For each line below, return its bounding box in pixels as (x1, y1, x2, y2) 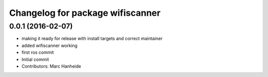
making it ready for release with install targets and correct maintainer (21, 36, 163, 41)
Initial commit (21, 56, 49, 62)
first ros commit (21, 49, 54, 55)
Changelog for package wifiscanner (9, 7, 161, 18)
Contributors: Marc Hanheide (21, 63, 81, 69)
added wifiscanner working (21, 42, 78, 48)
